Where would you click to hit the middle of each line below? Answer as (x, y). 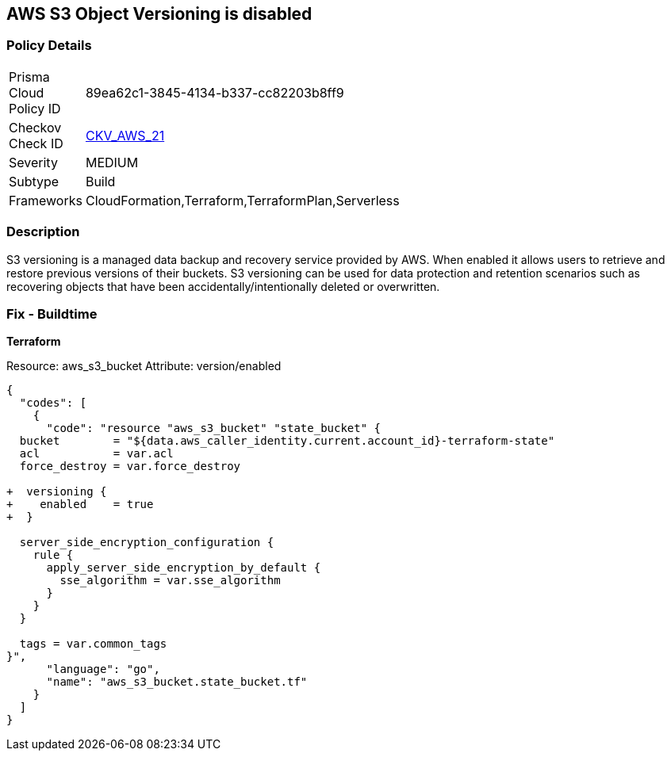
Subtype (34, 181)
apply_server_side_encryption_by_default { (184, 568)
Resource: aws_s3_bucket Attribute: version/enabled (144, 366)
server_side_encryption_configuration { (147, 543)
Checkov (35, 127)
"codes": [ (53, 403)
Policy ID (35, 108)
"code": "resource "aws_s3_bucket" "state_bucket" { (214, 428)
